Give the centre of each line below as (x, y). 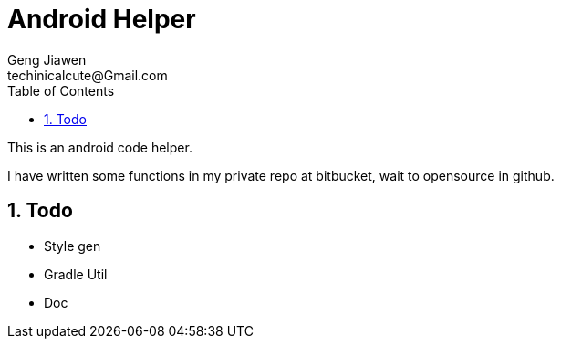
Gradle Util (76, 274)
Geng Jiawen (47, 59)
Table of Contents (61, 90)
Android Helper (102, 19)
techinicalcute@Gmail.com (88, 75)
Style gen (73, 246)
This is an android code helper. (100, 147)
